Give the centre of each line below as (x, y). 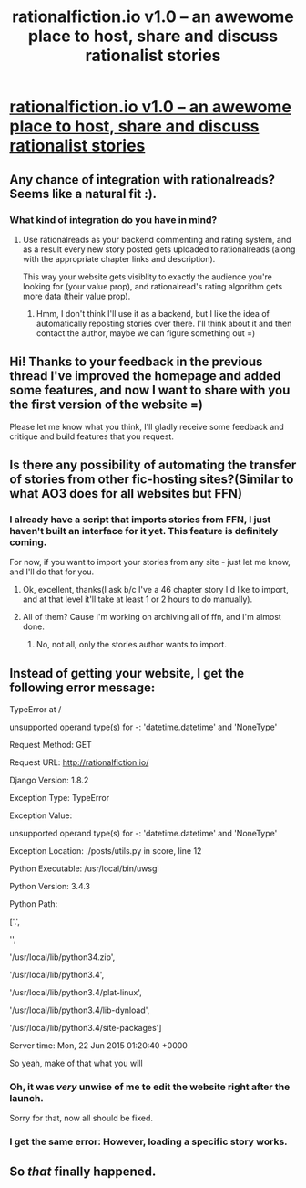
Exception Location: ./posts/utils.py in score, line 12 (106, 851)
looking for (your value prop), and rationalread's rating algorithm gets (153, 286)
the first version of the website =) (106, 405)
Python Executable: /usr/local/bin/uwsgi (84, 868)
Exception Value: (41, 815)
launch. (26, 1099)
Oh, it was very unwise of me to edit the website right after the (150, 1087)
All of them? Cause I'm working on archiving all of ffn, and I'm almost (152, 617)
